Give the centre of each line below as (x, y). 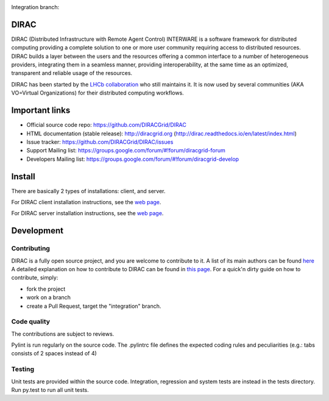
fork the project (46, 289)
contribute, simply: (35, 278)
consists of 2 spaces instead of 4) (54, 353)
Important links (41, 111)
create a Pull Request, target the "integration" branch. (94, 306)
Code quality (31, 322)
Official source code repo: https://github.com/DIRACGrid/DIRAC (107, 125)
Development (37, 231)
